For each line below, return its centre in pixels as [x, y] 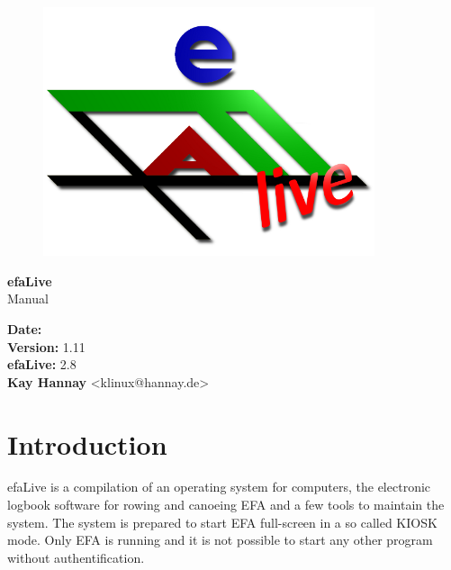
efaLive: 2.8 [42, 364]
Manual [28, 299]
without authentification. [76, 557]
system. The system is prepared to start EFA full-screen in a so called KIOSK [222, 522]
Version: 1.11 [46, 346]
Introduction [87, 443]
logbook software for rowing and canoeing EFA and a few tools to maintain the [226, 505]
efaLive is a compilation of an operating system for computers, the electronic [219, 487]
